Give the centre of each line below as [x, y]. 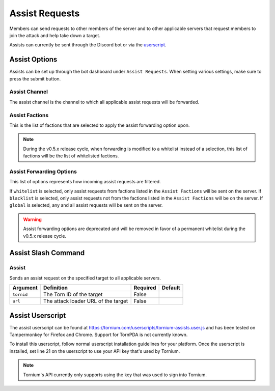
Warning [32, 219]
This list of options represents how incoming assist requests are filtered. [85, 182]
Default [171, 288]
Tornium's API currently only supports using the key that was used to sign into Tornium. [115, 375]
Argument [25, 288]
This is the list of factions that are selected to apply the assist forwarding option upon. [100, 125]
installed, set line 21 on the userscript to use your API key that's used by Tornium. [95, 351]
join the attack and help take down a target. [55, 35]
